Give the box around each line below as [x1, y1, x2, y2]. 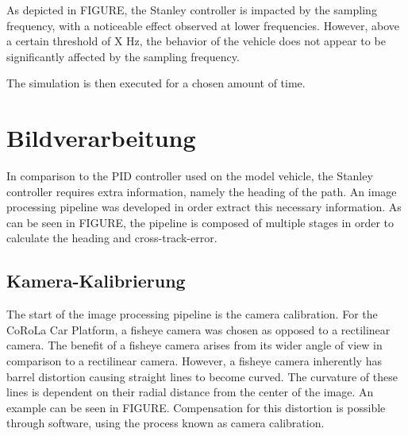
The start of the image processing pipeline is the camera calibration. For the [6, 306, 378, 322]
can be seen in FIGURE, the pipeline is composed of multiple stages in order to [6, 214, 395, 230]
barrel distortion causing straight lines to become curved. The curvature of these [6, 368, 398, 384]
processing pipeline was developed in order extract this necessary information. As [6, 199, 402, 215]
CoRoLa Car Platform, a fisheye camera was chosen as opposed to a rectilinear [6, 321, 391, 338]
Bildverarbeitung [6, 122, 196, 154]
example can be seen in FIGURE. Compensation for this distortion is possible [6, 399, 386, 415]
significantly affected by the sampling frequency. [6, 48, 240, 64]
